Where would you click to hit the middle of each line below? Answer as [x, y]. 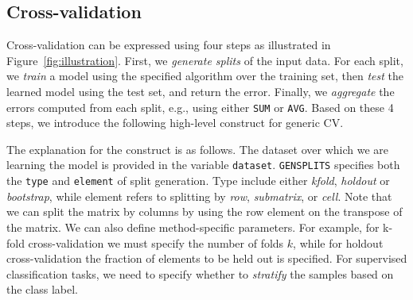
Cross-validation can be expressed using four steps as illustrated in [169, 45]
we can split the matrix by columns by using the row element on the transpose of [205, 212]
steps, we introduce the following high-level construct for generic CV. [175, 123]
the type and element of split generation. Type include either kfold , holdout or [198, 181]
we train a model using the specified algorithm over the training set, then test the [205, 76]
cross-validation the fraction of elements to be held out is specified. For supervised [207, 258]
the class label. [42, 289]
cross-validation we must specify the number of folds [156, 242]
